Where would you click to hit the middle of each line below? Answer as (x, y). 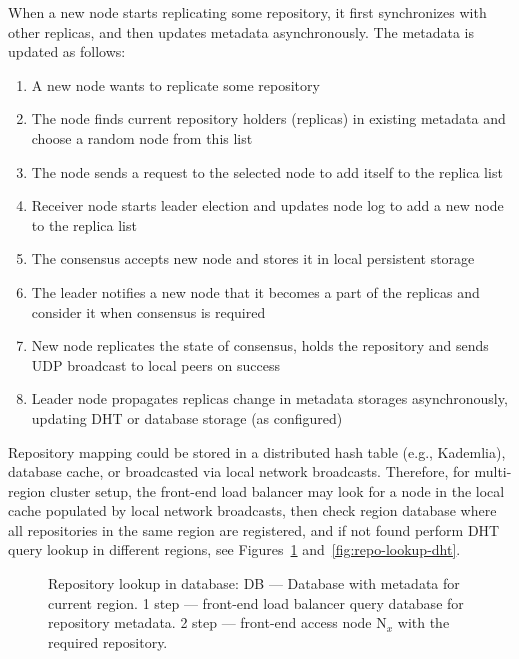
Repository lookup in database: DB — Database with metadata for (254, 583)
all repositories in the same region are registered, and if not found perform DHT (254, 529)
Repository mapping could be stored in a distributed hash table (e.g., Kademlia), (257, 451)
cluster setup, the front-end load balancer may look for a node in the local (277, 490)
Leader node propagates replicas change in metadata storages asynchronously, (269, 398)
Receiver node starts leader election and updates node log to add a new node (267, 205)
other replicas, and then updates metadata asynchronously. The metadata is (241, 31)
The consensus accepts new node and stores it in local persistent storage (253, 258)
